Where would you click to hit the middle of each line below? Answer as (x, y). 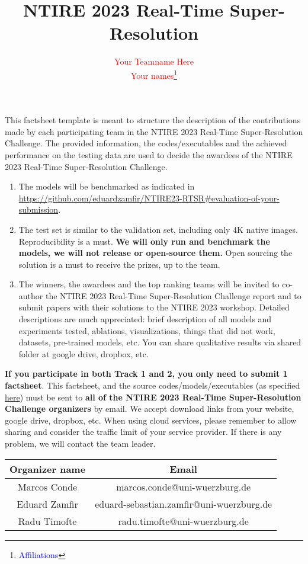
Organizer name (48, 469)
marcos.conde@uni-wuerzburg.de (184, 486)
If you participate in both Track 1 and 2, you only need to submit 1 (146, 374)
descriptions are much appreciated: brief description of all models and (145, 319)
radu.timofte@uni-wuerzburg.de (183, 521)
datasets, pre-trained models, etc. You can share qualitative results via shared (160, 342)
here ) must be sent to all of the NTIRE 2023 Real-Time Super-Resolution (153, 397)
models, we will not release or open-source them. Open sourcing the (155, 253)
